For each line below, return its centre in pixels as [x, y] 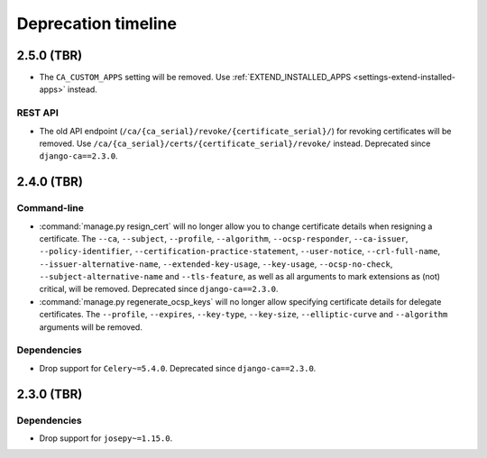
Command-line [51, 208]
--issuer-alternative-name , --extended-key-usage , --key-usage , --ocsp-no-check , [216, 264]
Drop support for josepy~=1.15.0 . [106, 438]
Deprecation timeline [97, 23]
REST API [37, 113]
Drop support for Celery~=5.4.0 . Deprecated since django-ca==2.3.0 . [178, 368]
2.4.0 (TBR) [50, 182]
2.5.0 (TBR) [50, 55]
